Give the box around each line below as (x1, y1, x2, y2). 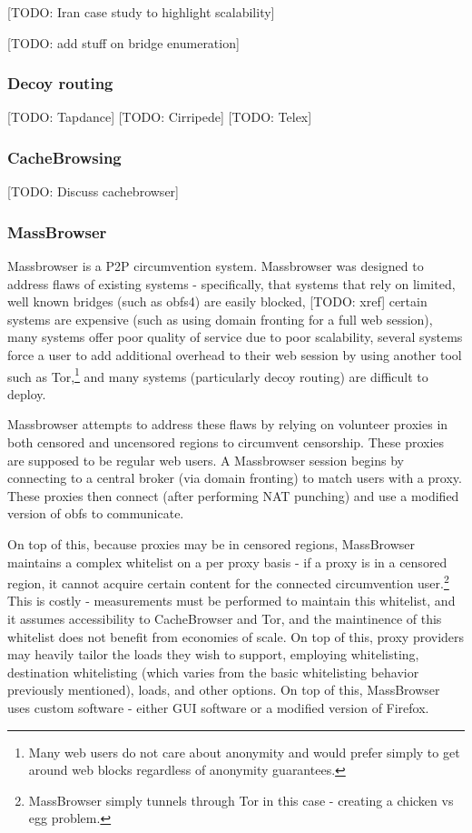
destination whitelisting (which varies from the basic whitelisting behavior (7, 662, 419, 681)
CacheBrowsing (7, 146, 122, 168)
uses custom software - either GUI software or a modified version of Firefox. (7, 698, 429, 717)
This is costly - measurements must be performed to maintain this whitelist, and (7, 591, 456, 610)
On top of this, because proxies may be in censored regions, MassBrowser (7, 535, 415, 553)
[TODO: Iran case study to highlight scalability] (7, 3, 275, 21)
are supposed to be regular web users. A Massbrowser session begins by (7, 450, 404, 469)
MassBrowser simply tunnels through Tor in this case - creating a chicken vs (28, 790, 454, 809)
